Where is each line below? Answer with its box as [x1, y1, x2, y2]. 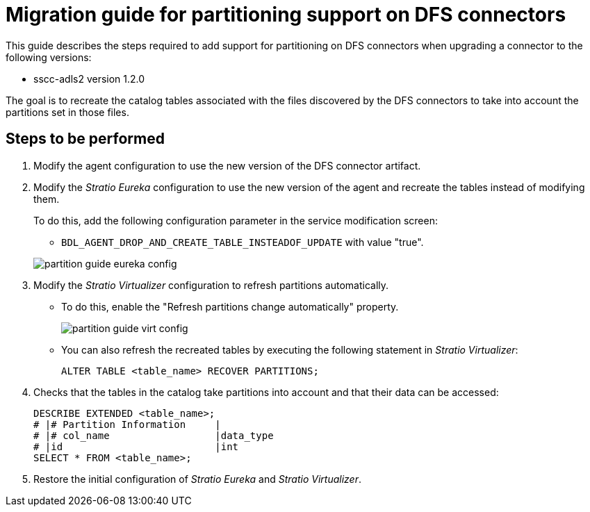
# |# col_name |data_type [33, 429, 274, 441]
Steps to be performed [6, 130, 165, 148]
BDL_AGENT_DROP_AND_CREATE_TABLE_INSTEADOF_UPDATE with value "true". [61, 236, 424, 248]
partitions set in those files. [6, 106, 129, 118]
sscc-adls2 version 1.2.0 [33, 72, 145, 85]
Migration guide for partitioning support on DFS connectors [6, 3, 566, 26]
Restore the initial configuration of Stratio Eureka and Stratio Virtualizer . [33, 472, 361, 485]
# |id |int [33, 440, 239, 452]
